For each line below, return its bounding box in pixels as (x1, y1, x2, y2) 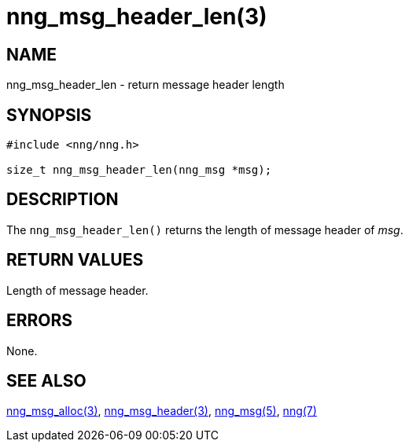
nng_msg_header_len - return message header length (6, 78, 285, 92)
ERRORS (6, 310, 73, 331)
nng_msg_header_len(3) (6, 3, 267, 30)
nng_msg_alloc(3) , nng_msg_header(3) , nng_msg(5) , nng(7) (6, 404, 317, 418)
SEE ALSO (6, 370, 87, 391)
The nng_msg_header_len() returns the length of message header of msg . (6, 222, 403, 237)
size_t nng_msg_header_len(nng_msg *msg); (6, 163, 272, 177)
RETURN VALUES (6, 250, 144, 270)
